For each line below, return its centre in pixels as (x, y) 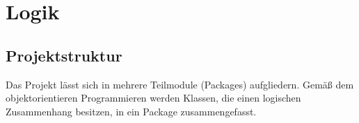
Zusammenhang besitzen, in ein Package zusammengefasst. (131, 111)
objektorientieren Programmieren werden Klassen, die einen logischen (153, 98)
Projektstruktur (64, 55)
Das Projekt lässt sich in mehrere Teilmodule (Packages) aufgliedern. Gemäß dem (180, 84)
